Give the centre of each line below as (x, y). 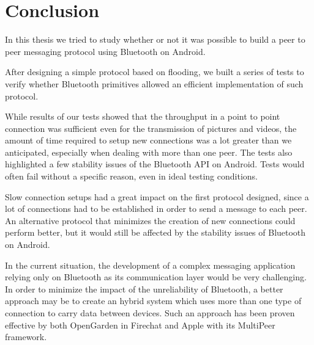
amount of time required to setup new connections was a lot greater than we (148, 140)
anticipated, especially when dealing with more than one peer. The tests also (149, 152)
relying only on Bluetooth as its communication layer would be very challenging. (156, 277)
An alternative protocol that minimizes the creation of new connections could (150, 220)
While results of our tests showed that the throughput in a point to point (143, 116)
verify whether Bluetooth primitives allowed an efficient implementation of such (154, 83)
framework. (26, 337)
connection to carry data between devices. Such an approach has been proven (150, 313)
